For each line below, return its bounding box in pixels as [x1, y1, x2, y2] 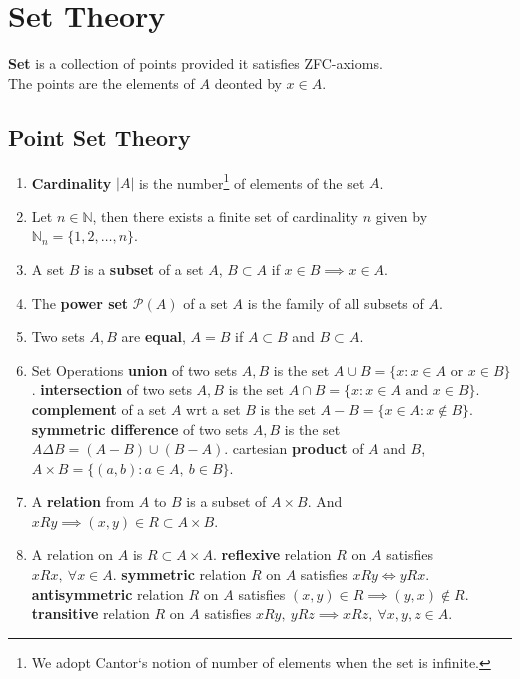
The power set [31, 292, 129, 313]
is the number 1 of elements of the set [138, 169, 365, 193]
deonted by [214, 72, 282, 93]
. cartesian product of [224, 438, 364, 459]
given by [375, 205, 428, 226]
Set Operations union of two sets [31, 359, 238, 380]
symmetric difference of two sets [31, 418, 249, 439]
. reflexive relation [212, 544, 332, 565]
